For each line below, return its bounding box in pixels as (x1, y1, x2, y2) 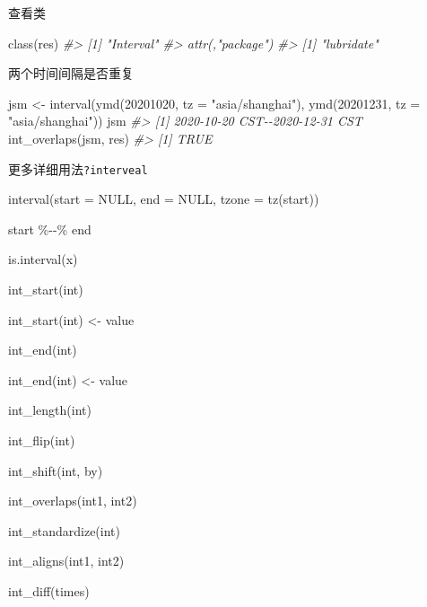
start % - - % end (8, 219, 91, 238)
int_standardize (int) (8, 521, 120, 540)
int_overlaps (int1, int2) (8, 491, 137, 510)
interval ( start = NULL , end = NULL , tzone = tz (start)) (8, 189, 319, 208)
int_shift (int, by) (8, 461, 103, 479)
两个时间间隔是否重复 (8, 64, 134, 83)
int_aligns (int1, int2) (8, 551, 125, 570)
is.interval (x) (8, 250, 78, 268)
